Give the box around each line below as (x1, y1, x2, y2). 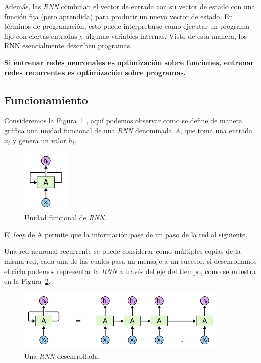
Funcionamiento (4, 92, 88, 107)
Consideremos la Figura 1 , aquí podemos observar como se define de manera (4, 115, 243, 126)
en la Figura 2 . (4, 276, 51, 286)
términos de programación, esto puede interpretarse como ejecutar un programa (4, 21, 250, 31)
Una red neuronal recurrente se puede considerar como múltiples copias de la (4, 246, 241, 256)
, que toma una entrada (180, 125, 252, 135)
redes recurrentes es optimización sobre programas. (4, 67, 186, 77)
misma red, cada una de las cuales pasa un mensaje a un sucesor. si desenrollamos (4, 255, 257, 266)
